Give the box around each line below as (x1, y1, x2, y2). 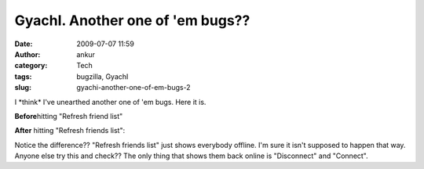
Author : (14, 49, 41, 59)
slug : (14, 83, 31, 92)
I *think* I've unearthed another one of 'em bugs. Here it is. (14, 97, 207, 106)
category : (14, 61, 48, 70)
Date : (14, 39, 33, 49)
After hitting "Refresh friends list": (14, 126, 126, 135)
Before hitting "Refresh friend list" (14, 111, 123, 120)
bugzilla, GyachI (76, 71, 129, 81)
